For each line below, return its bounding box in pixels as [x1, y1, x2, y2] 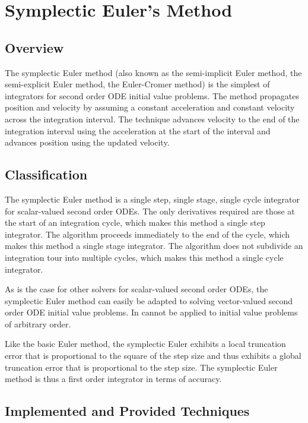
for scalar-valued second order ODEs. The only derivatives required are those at [5, 204, 295, 217]
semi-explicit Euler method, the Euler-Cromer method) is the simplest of [5, 78, 270, 90]
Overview [5, 38, 64, 56]
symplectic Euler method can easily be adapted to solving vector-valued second [5, 294, 293, 307]
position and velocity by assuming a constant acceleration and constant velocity [5, 101, 295, 113]
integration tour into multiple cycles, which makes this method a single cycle [5, 251, 284, 263]
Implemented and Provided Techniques [5, 402, 250, 420]
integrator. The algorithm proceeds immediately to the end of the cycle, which [5, 228, 290, 240]
